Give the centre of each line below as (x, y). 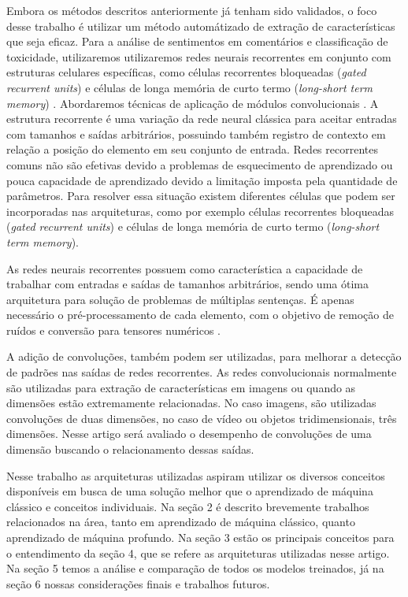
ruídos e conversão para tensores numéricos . (114, 330)
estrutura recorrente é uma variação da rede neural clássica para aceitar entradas (202, 119)
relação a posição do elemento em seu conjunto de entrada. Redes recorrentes (192, 149)
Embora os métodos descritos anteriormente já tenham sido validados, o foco (192, 10)
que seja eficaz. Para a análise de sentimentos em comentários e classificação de (197, 41)
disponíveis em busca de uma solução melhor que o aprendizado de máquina (190, 491)
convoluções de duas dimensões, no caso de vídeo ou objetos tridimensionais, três (202, 418)
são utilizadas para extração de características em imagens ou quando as (181, 387)
